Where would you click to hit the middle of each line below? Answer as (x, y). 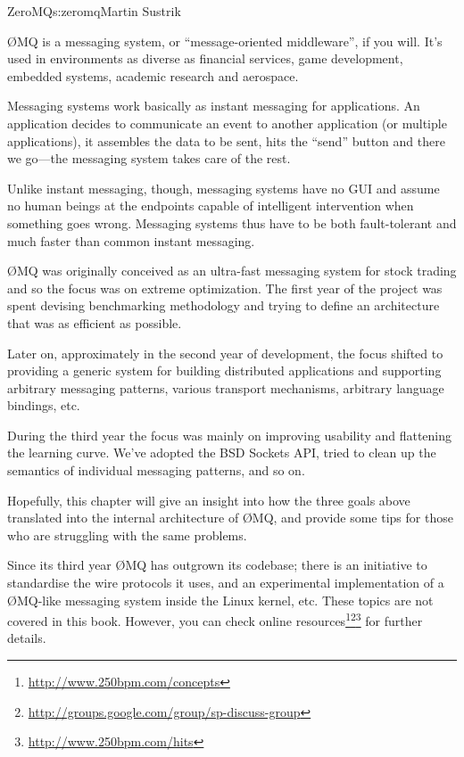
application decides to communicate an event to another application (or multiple (227, 123)
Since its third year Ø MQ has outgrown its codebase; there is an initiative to (217, 565)
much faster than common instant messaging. (131, 240)
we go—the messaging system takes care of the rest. (149, 158)
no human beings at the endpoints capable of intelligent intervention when (211, 206)
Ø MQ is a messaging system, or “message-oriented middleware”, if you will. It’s (225, 41)
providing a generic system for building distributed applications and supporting (224, 370)
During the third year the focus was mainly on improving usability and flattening (230, 435)
